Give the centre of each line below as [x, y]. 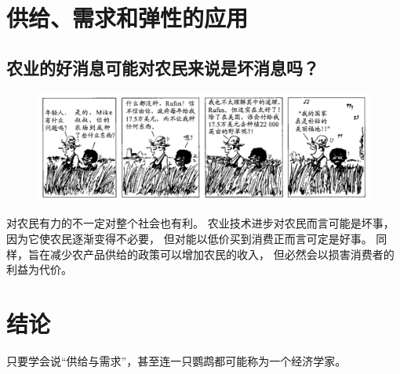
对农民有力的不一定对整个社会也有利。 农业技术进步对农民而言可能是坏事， [200, 223]
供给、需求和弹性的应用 [127, 18]
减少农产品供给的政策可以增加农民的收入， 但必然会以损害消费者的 [222, 254]
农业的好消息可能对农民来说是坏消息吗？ [163, 67]
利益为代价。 [39, 269]
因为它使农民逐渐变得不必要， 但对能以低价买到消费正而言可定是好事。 [189, 239]
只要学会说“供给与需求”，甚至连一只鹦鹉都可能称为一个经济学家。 [176, 360]
